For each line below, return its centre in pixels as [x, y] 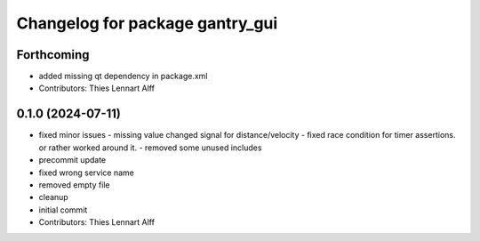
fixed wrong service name [87, 173]
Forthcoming [53, 55]
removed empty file [74, 185]
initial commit [63, 210]
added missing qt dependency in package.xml [123, 76]
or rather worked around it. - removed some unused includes [150, 148]
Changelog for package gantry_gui [147, 23]
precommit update [72, 160]
